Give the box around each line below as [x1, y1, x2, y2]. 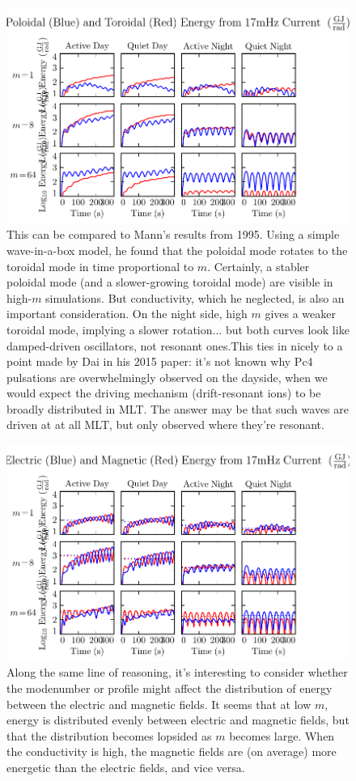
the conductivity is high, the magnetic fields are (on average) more [6, 743, 337, 760]
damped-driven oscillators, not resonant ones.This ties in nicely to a [6, 337, 343, 354]
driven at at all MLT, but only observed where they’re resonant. [6, 416, 324, 433]
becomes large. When [229, 727, 335, 744]
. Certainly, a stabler [207, 257, 310, 274]
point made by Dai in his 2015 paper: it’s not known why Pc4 [6, 353, 313, 370]
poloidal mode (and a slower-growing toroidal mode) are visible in [6, 274, 333, 291]
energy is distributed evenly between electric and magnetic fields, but [6, 711, 350, 728]
